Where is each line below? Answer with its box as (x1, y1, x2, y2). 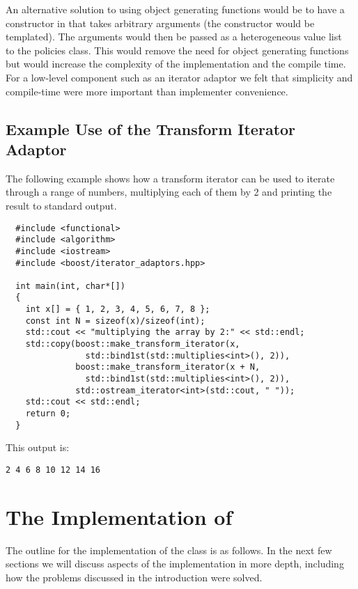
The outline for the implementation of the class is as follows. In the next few (6, 542, 332, 557)
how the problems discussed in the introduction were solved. (6, 570, 263, 584)
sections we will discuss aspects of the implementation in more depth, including (6, 556, 344, 571)
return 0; (25, 409, 71, 419)
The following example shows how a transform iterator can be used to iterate (6, 171, 335, 185)
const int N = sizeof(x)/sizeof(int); (25, 315, 205, 326)
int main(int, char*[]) (15, 281, 125, 291)
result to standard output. (6, 198, 117, 212)
